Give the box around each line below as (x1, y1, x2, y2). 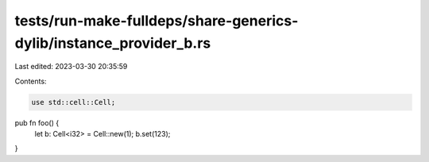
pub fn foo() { (14, 118, 60, 127)
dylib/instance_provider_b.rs (14, 34, 211, 52)
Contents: (14, 76, 47, 86)
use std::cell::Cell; (31, 98, 116, 106)
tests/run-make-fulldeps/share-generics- (14, 12, 299, 29)
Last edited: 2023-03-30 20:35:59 (14, 62, 128, 71)
